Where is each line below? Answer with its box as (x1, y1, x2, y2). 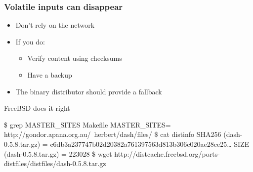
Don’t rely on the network (15, 20, 95, 30)
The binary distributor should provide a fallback (15, 86, 162, 96)
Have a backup (27, 70, 72, 80)
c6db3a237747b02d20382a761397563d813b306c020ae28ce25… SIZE (50, 138, 250, 149)
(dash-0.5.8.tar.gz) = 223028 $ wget (4, 148, 112, 159)
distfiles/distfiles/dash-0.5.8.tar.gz (4, 158, 106, 169)
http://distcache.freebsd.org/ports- (114, 148, 220, 159)
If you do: (15, 36, 45, 46)
